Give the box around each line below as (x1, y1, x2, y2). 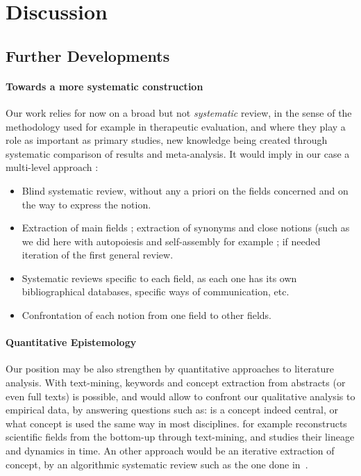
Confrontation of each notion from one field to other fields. (22, 308, 271, 322)
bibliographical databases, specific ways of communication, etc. (22, 284, 289, 299)
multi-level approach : (6, 160, 99, 174)
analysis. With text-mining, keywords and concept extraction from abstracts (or (6, 375, 346, 390)
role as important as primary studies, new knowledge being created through (6, 133, 328, 147)
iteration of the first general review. (22, 247, 174, 262)
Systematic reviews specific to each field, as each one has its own (22, 270, 297, 285)
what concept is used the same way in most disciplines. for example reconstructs (6, 416, 347, 430)
